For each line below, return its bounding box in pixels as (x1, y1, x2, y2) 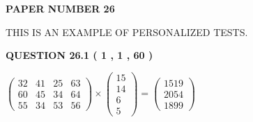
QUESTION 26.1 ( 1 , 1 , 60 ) (6, 48, 153, 62)
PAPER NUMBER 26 (6, 1, 115, 15)
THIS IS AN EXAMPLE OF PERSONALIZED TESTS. (6, 24, 248, 39)
